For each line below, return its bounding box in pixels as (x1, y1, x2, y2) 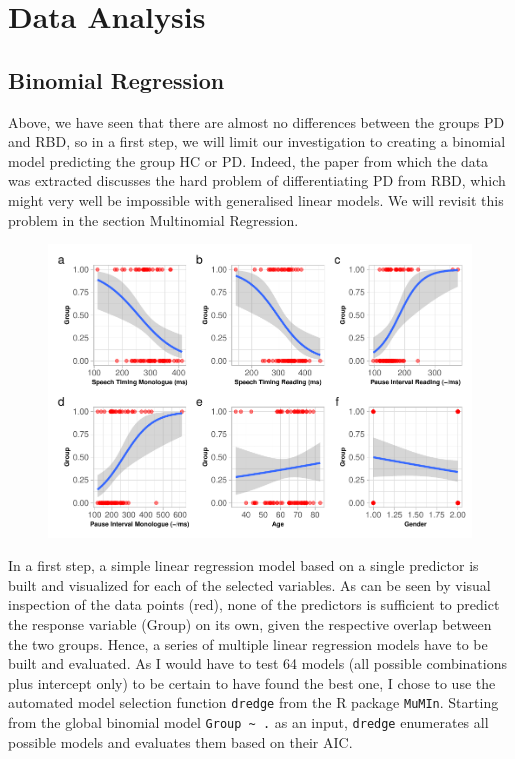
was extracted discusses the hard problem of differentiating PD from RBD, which (8, 170, 506, 191)
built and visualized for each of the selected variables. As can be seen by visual (8, 574, 491, 595)
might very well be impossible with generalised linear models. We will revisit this (8, 189, 504, 210)
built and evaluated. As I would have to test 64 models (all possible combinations (8, 653, 507, 674)
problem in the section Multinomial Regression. (8, 209, 299, 230)
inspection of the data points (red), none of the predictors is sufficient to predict (8, 594, 500, 615)
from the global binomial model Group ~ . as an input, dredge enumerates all (8, 712, 489, 733)
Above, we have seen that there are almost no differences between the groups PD (8, 111, 505, 132)
